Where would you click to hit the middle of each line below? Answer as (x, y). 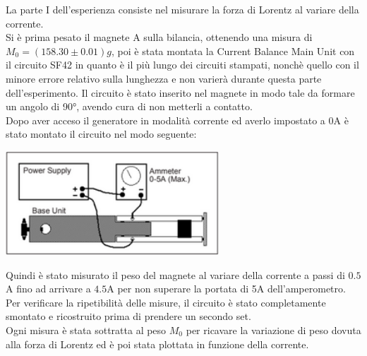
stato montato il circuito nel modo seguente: (101, 134)
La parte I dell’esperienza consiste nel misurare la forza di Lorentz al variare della (182, 9)
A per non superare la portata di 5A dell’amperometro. (226, 289)
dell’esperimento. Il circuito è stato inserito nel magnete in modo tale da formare (180, 92)
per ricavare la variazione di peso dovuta (273, 330)
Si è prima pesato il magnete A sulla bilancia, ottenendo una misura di (159, 37)
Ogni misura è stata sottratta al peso (86, 330)
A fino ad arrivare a (48, 289)
